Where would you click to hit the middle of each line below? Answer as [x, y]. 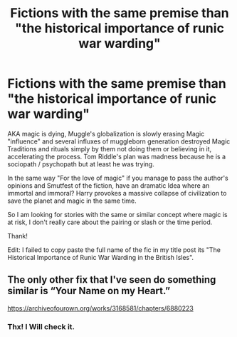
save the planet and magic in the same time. [72, 201]
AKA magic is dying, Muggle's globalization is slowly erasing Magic [106, 134]
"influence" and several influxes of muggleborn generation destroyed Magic [119, 141]
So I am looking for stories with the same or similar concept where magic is [117, 214]
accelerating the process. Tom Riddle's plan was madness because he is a [117, 156]
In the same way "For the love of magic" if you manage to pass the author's [118, 178]
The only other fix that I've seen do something [112, 280]
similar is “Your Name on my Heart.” [89, 291]
